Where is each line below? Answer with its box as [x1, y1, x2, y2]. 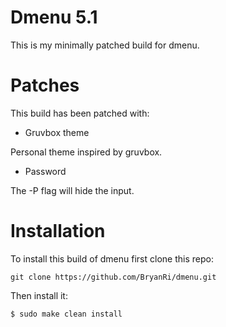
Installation [10, 220, 106, 243]
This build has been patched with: [10, 107, 150, 119]
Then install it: [10, 289, 68, 301]
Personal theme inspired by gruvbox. [10, 146, 163, 158]
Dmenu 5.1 [10, 6, 98, 29]
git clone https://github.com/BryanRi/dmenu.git [10, 272, 217, 282]
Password [24, 165, 67, 177]
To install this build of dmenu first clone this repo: [10, 252, 214, 265]
